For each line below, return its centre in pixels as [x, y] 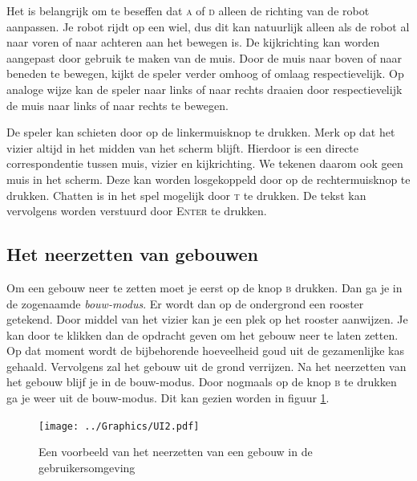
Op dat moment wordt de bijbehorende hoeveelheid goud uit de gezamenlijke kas [205, 351]
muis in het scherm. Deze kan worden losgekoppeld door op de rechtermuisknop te [208, 179]
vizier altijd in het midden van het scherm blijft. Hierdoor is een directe [183, 147]
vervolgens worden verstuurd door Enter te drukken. [137, 211]
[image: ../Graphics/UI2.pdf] [119, 426]
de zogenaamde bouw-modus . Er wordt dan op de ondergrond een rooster [185, 303]
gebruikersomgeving [87, 467]
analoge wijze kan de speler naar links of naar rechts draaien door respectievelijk [204, 89]
